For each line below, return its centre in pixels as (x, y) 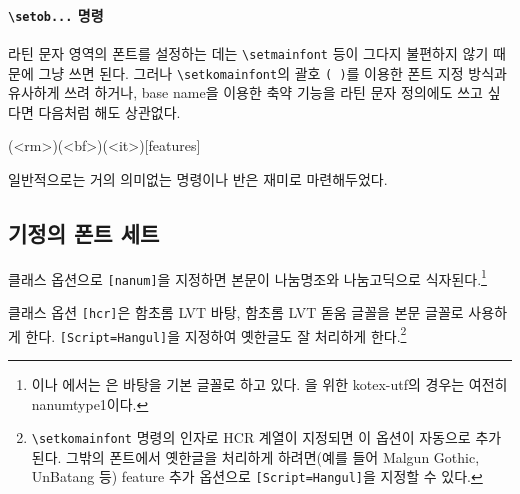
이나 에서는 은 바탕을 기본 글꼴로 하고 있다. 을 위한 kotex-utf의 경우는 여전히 (269, 384)
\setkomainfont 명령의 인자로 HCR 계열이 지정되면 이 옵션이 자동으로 (251, 437)
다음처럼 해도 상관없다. (109, 111)
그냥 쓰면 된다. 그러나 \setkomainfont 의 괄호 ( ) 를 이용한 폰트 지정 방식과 (272, 72)
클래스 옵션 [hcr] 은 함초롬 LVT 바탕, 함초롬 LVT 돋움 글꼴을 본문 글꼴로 (236, 312)
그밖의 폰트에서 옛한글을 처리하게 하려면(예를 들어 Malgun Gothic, (273, 456)
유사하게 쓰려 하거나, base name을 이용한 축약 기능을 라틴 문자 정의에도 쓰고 (245, 92)
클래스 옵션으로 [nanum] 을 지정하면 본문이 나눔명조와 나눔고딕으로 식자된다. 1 (247, 277)
